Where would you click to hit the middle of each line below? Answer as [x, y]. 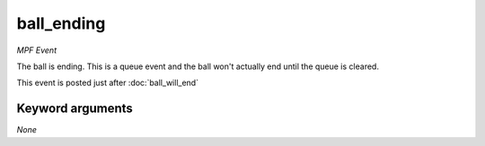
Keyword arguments [75, 109]
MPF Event [37, 50]
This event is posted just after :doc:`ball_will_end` [108, 83]
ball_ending [61, 23]
